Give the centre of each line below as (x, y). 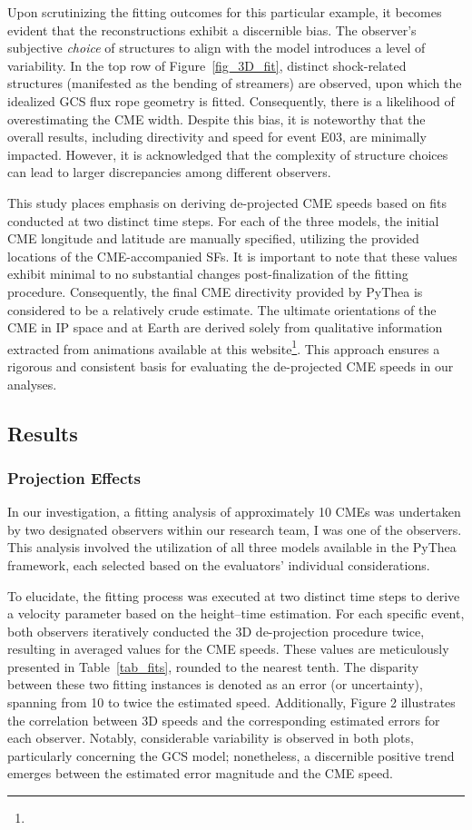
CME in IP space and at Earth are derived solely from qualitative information (225, 327)
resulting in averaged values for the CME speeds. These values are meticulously (228, 649)
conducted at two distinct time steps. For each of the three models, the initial (223, 220)
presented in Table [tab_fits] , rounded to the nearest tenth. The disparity (213, 666)
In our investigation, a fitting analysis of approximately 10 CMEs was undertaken (234, 512)
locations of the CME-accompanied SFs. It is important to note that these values (232, 256)
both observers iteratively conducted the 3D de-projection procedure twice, (216, 631)
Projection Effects (74, 477)
